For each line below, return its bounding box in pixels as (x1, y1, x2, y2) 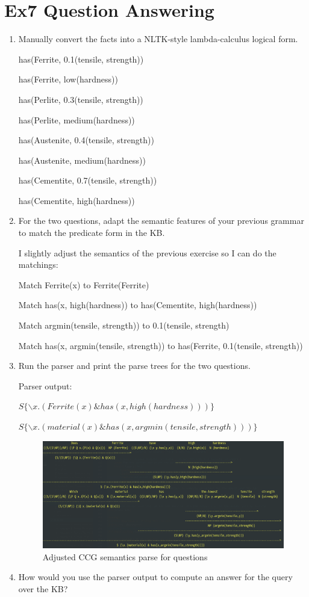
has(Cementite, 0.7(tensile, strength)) (18, 174, 157, 187)
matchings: (18, 258, 58, 271)
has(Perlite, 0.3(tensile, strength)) (18, 93, 143, 105)
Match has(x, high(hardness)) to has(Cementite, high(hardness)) (18, 298, 257, 311)
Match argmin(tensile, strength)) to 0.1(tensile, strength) (18, 319, 229, 332)
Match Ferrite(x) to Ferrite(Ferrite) (18, 278, 149, 291)
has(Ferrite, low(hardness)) (18, 73, 118, 85)
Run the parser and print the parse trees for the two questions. (18, 359, 251, 372)
